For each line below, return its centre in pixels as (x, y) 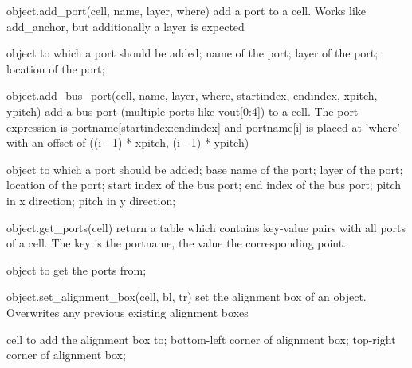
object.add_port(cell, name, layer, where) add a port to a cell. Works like (186, 10)
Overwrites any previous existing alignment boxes (128, 312)
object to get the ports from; (77, 269)
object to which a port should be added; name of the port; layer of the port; (192, 53)
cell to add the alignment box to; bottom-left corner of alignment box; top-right (201, 339)
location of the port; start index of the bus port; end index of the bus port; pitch (204, 185)
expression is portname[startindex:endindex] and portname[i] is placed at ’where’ (204, 127)
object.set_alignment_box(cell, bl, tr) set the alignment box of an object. (186, 297)
